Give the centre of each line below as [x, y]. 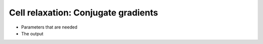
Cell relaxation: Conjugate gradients [84, 13]
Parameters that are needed [49, 27]
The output [32, 33]
